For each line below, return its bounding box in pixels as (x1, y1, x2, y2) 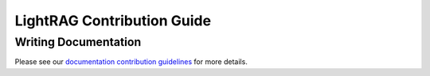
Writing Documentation (14, 35, 142, 49)
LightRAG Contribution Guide (14, 12, 211, 29)
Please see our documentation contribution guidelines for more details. (14, 57, 248, 66)
